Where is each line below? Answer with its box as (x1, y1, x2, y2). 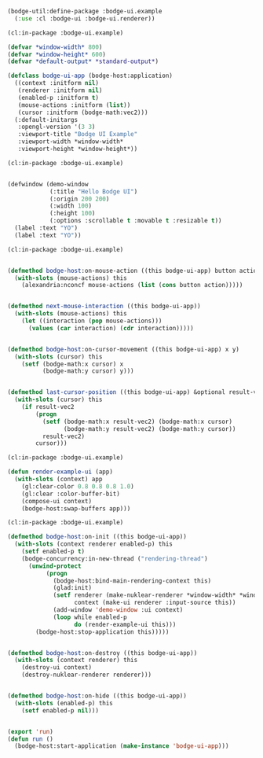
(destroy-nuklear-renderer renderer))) (21, 671, 152, 679)
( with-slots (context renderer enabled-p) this (14, 540, 174, 548)
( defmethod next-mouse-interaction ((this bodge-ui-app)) (7, 303, 201, 311)
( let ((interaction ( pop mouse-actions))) (21, 317, 163, 325)
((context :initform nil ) (14, 79, 100, 87)
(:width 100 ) (49, 202, 92, 210)
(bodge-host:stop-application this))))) (35, 627, 170, 636)
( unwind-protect (27, 562, 82, 570)
